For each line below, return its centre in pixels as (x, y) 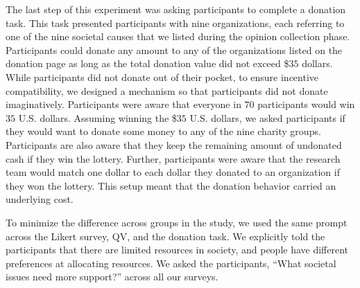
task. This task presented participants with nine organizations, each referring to (175, 22)
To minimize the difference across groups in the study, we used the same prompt (177, 222)
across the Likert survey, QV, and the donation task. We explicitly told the (165, 236)
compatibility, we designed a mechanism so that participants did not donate (167, 90)
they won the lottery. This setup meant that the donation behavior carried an (171, 185)
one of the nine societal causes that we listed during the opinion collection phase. (178, 36)
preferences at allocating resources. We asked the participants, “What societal (171, 263)
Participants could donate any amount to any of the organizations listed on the (174, 49)
